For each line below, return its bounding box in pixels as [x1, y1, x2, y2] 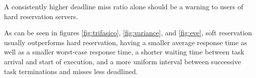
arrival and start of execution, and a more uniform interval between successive [4, 56, 241, 66]
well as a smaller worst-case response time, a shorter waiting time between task [4, 47, 245, 57]
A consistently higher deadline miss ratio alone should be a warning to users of [4, 1, 243, 11]
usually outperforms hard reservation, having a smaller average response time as [4, 37, 247, 47]
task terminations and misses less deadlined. [4, 66, 138, 76]
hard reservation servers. [4, 11, 78, 21]
